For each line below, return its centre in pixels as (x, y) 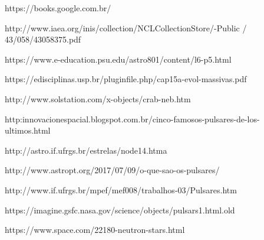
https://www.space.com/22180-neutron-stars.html (95, 230)
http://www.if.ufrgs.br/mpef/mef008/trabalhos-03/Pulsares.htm (121, 189)
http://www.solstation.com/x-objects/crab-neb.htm (98, 98)
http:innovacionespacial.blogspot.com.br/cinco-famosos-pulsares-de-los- (132, 119)
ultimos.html (28, 130)
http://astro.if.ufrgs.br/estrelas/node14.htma (86, 150)
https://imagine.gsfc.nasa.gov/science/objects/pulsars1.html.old (120, 210)
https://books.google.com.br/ (58, 8)
